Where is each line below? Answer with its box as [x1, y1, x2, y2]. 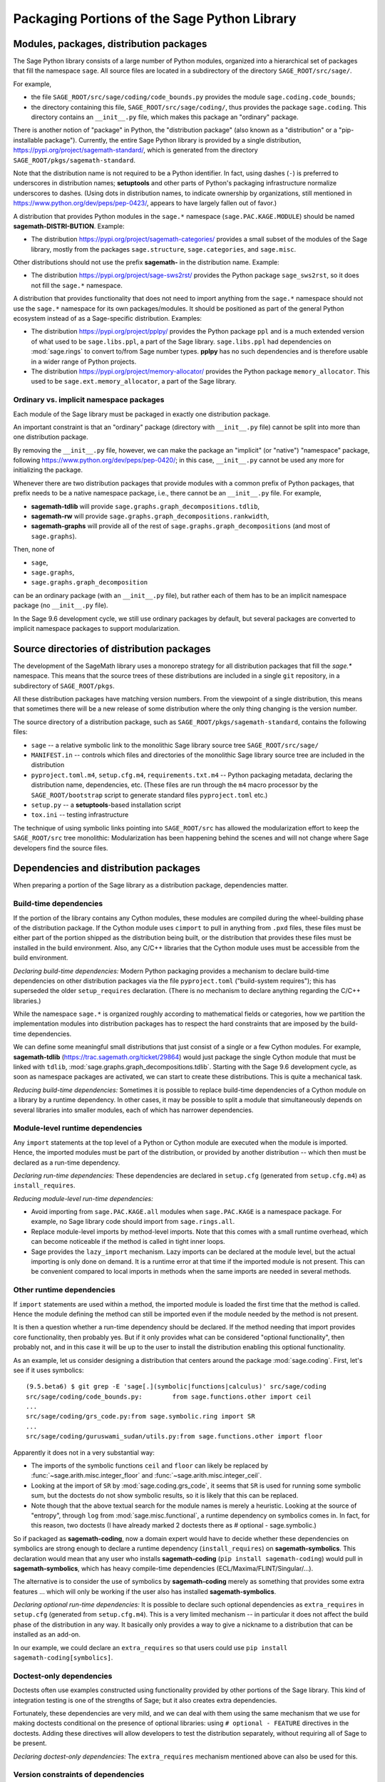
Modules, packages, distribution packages [13, 38, 207, 50]
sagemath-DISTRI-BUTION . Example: [13, 222, 125, 230]
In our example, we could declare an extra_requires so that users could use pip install [13, 1643, 288, 1652]
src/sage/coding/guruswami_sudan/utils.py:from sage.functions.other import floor [26, 1433, 323, 1441]
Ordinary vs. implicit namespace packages [13, 395, 165, 405]
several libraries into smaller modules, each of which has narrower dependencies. [13, 1106, 254, 1114]
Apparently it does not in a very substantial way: [13, 1448, 155, 1457]
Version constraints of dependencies [13, 1770, 145, 1780]
